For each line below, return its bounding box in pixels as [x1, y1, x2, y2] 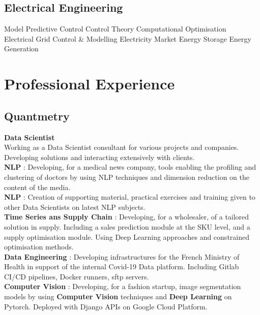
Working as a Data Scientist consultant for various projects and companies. [4, 142, 239, 152]
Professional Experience [4, 73, 175, 94]
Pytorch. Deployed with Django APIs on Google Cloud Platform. [4, 301, 208, 311]
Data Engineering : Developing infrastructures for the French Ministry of [4, 251, 240, 262]
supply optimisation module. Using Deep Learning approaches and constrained [4, 231, 249, 242]
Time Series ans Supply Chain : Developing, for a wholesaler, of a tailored [4, 211, 249, 222]
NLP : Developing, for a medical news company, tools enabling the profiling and [4, 162, 256, 172]
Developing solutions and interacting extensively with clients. [4, 151, 195, 162]
